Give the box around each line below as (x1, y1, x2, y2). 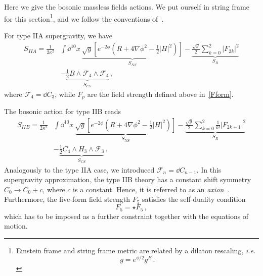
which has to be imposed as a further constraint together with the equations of (4, 210, 249, 221)
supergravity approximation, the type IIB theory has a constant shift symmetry (4, 174, 251, 185)
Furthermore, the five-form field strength (4, 194, 130, 204)
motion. (4, 220, 28, 231)
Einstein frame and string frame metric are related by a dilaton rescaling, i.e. (16, 245, 256, 255)
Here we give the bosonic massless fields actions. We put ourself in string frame (4, 2, 249, 12)
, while (55, 88, 75, 99)
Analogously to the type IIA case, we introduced (4, 164, 155, 175)
